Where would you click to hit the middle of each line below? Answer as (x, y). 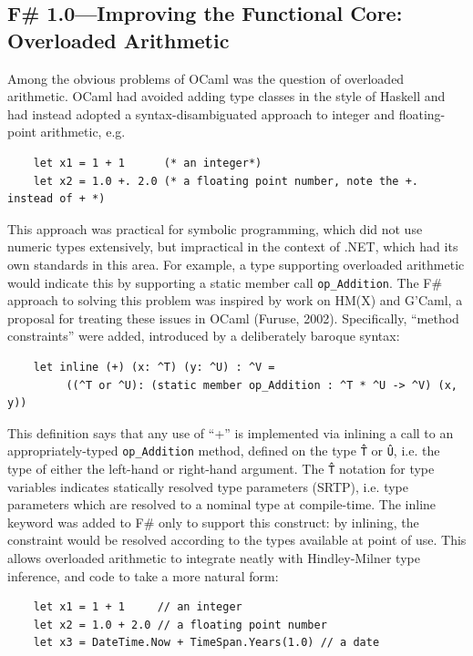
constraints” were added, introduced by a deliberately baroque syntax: (204, 336)
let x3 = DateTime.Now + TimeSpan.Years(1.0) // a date (206, 643)
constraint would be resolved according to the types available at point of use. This (237, 540)
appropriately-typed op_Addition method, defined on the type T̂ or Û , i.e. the (224, 451)
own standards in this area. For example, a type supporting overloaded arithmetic (236, 264)
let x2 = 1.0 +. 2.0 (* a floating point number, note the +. (226, 181)
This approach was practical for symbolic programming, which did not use (215, 228)
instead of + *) (57, 199)
